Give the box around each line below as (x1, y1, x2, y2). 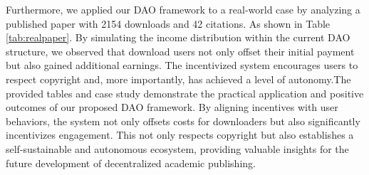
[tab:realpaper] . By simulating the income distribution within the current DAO (6, 30, 350, 45)
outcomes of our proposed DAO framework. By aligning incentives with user (6, 100, 338, 115)
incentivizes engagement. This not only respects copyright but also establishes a (6, 127, 354, 142)
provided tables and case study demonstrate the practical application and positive (6, 85, 364, 100)
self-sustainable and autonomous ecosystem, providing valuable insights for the (6, 141, 349, 156)
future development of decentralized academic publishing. (6, 155, 256, 170)
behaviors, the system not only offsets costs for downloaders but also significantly (6, 113, 360, 128)
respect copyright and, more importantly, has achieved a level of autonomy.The (6, 71, 351, 86)
